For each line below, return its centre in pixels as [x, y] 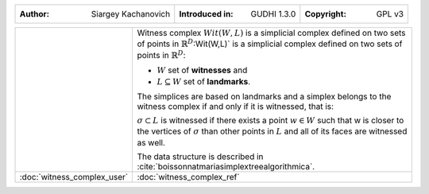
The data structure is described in [200, 157]
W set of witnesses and [202, 70]
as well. [151, 142]
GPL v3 [390, 14]
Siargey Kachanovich [131, 14]
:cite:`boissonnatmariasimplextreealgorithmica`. [226, 166]
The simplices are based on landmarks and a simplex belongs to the [264, 96]
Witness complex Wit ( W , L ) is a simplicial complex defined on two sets [271, 33]
